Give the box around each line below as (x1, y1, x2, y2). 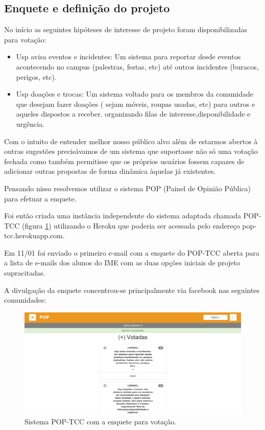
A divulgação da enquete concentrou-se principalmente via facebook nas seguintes (4, 284, 260, 295)
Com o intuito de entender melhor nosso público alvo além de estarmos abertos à (4, 135, 258, 146)
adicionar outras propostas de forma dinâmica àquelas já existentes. (4, 166, 216, 176)
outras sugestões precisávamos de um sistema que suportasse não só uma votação (4, 146, 258, 156)
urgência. (16, 118, 45, 129)
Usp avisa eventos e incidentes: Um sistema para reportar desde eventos (16, 51, 241, 62)
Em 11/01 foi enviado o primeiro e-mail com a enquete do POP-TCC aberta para (4, 247, 259, 258)
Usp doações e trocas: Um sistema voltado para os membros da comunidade (16, 88, 253, 99)
